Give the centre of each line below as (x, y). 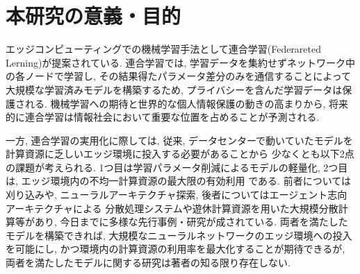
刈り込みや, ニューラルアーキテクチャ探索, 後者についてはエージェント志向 (177, 195)
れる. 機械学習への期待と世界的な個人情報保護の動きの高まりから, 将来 (187, 103)
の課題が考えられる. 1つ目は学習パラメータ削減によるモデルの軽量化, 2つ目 (177, 167)
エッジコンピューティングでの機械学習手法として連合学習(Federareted (164, 49)
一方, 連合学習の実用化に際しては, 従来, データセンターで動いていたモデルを (179, 140)
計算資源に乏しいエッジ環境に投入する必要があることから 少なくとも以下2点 (180, 154)
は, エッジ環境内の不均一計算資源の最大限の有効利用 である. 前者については (178, 181)
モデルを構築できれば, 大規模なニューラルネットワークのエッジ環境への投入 (179, 235)
